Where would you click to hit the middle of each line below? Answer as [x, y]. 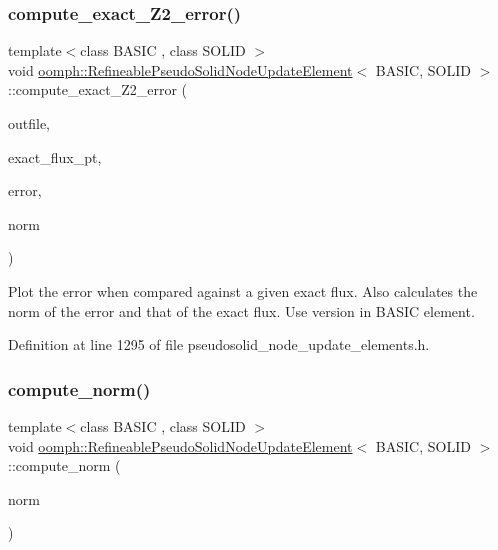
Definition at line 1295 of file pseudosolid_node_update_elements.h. [219, 344]
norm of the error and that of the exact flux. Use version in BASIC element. [241, 310]
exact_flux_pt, [55, 156]
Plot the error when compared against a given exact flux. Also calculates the [243, 290]
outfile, [29, 123]
